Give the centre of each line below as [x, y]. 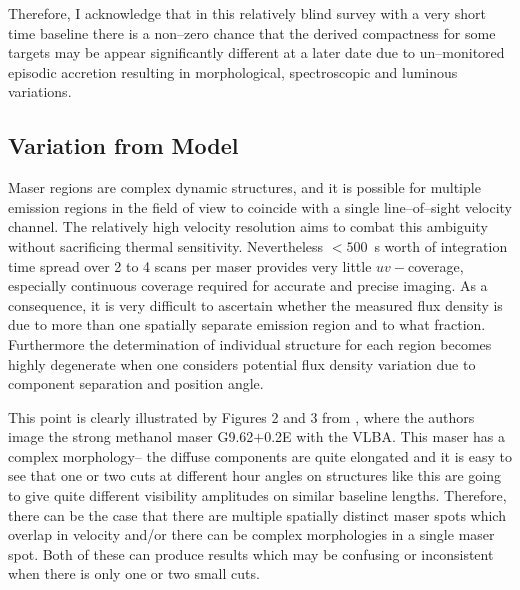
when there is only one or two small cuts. [134, 573]
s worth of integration [441, 245]
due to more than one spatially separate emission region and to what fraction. [247, 324]
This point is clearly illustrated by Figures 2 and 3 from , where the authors [241, 416]
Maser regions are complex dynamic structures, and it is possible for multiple [244, 187]
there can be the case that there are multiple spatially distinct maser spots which [257, 514]
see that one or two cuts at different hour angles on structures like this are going [254, 475]
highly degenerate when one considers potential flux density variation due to [242, 363]
